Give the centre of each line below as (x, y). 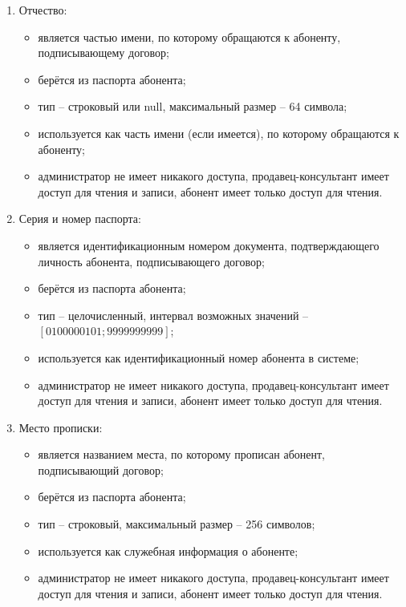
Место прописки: (61, 427)
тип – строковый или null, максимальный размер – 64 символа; (193, 106)
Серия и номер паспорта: (80, 219)
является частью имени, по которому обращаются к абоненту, (189, 36)
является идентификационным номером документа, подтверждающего (209, 245)
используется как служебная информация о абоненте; (168, 550)
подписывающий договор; (101, 469)
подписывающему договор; (104, 53)
